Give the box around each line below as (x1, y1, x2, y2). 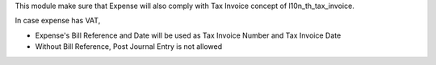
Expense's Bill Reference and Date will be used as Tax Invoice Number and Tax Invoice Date (35, 30, 342, 40)
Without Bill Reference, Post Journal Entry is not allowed (35, 42, 222, 51)
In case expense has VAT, (15, 16, 101, 26)
